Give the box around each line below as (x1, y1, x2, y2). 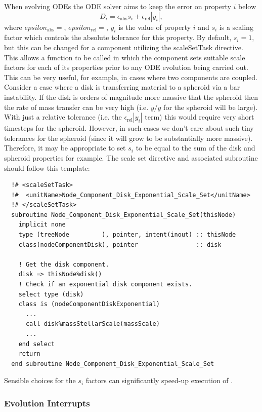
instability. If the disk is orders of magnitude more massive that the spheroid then (4, 91, 258, 102)
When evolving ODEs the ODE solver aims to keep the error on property (4, 1, 231, 11)
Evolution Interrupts (4, 396, 90, 409)
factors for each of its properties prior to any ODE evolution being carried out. (4, 62, 248, 72)
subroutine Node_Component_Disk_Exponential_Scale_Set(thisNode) (11, 211, 236, 218)
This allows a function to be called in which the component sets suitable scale (4, 52, 245, 62)
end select (18, 340, 55, 348)
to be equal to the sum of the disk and (136, 142, 255, 153)
